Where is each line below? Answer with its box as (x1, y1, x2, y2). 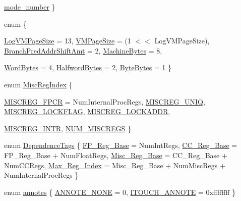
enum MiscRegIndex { (4, 79, 73, 89)
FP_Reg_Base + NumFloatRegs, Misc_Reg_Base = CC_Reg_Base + (4, 149, 227, 160)
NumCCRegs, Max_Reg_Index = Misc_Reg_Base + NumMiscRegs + (4, 160, 225, 170)
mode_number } (4, 2, 55, 12)
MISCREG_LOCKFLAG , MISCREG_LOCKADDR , (4, 106, 170, 117)
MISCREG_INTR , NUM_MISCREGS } (4, 123, 132, 133)
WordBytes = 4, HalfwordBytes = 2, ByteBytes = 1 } (4, 62, 172, 73)
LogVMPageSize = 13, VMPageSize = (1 (4, 35, 131, 46)
